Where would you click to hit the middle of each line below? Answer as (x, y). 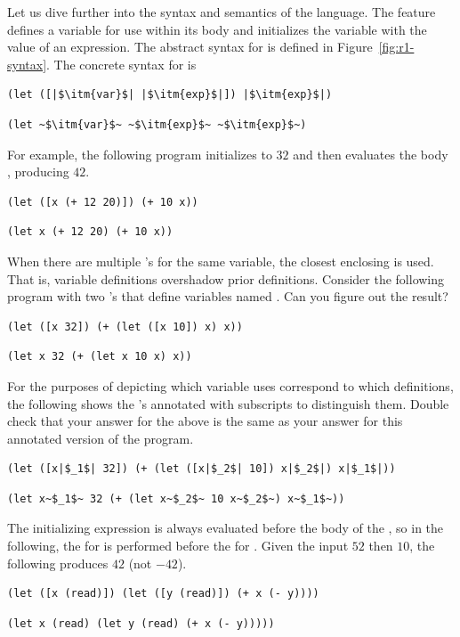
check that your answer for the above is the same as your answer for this (205, 421)
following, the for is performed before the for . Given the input (178, 546)
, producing (38, 171)
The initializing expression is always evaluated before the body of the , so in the (226, 528)
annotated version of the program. (101, 438)
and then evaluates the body (371, 154)
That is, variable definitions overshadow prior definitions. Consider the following (226, 278)
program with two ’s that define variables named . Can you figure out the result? (228, 296)
